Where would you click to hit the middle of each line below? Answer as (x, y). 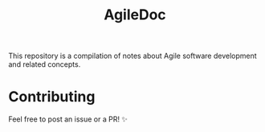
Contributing (52, 97)
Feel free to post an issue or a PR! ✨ (68, 119)
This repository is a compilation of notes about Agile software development (132, 56)
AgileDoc (135, 15)
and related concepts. (45, 64)
